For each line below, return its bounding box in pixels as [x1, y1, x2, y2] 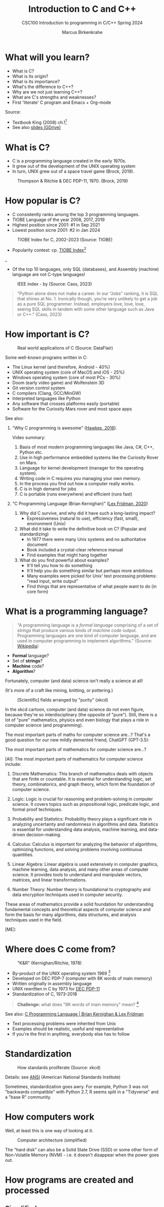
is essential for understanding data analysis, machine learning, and [12, 826, 147, 832]
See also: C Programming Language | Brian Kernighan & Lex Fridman [5, 1011, 144, 1017]
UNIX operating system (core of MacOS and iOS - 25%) [12, 369, 125, 375]
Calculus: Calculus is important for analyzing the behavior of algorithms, [12, 841, 158, 847]
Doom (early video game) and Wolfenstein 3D [12, 380, 104, 385]
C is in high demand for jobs [19, 486, 77, 492]
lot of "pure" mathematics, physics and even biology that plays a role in [5, 717, 149, 723]
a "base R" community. [5, 1094, 51, 1100]
